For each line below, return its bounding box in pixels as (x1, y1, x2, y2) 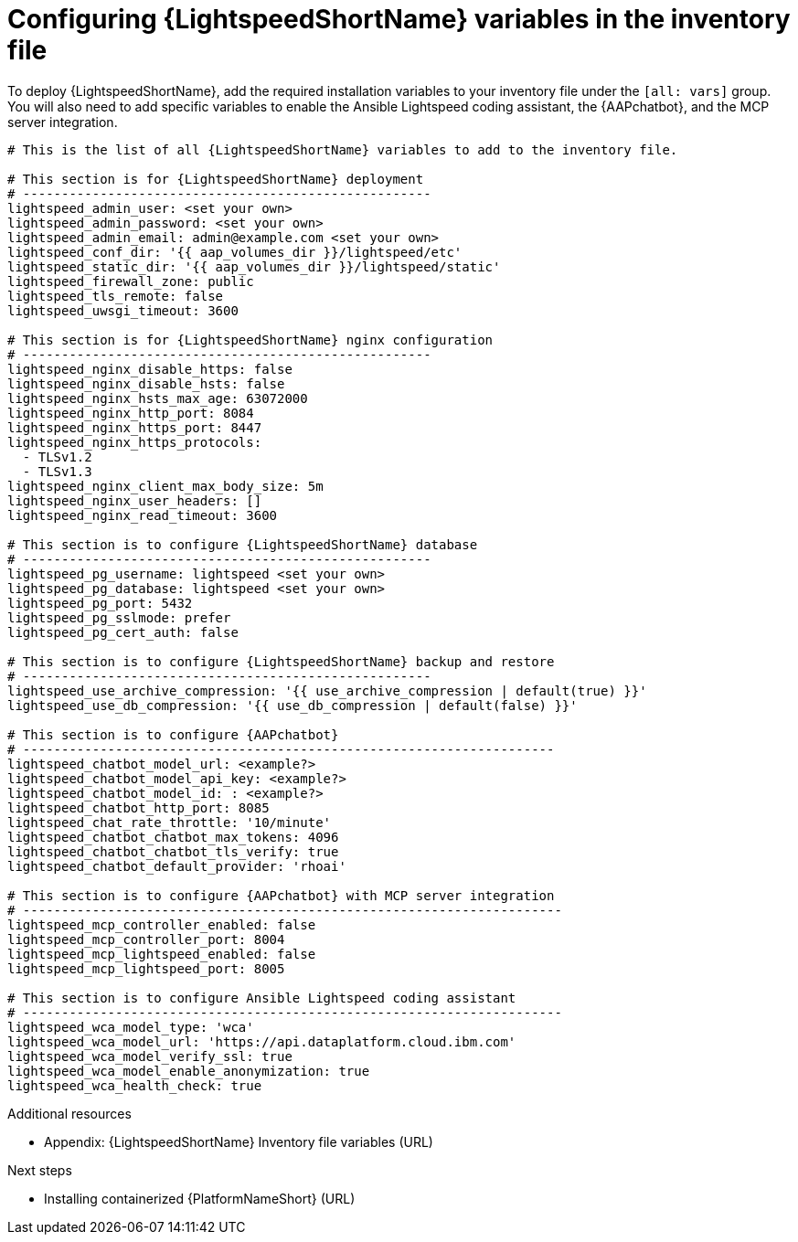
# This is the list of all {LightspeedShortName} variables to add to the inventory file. (7, 142, 678, 157)
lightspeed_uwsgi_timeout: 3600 (7, 303, 239, 318)
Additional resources (7, 1105, 132, 1121)
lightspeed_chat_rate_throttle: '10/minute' (7, 814, 332, 830)
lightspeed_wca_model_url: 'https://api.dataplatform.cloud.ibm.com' (7, 1034, 516, 1049)
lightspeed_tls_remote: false (7, 288, 224, 303)
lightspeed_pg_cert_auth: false (7, 624, 239, 640)
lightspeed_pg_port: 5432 (7, 595, 193, 610)
